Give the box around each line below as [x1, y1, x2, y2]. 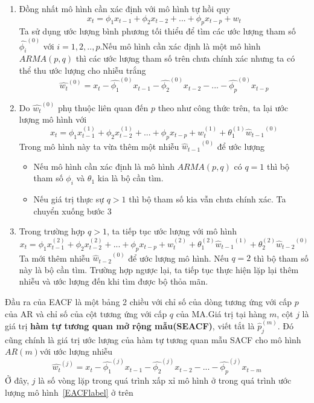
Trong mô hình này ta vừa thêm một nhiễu [19, 140, 179, 152]
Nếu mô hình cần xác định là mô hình [33, 160, 175, 172]
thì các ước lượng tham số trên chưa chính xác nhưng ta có [75, 52, 295, 65]
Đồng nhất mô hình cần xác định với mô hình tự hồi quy [19, 2, 231, 15]
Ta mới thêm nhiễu [19, 251, 90, 264]
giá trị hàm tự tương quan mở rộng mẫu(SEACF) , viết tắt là [5, 319, 255, 332]
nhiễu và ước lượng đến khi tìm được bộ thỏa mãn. [19, 275, 208, 288]
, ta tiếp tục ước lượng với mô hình [106, 225, 237, 237]
